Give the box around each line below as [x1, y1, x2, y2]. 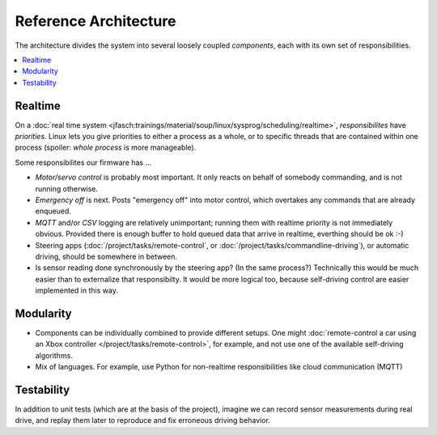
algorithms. [35, 350, 73, 360]
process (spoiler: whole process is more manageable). [15, 142, 197, 153]
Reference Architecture [15, 12, 176, 30]
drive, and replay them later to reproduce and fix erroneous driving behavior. [15, 416, 271, 425]
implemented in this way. [35, 285, 119, 295]
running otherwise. [35, 184, 99, 193]
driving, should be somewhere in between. [35, 251, 178, 261]
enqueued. [35, 206, 72, 216]
